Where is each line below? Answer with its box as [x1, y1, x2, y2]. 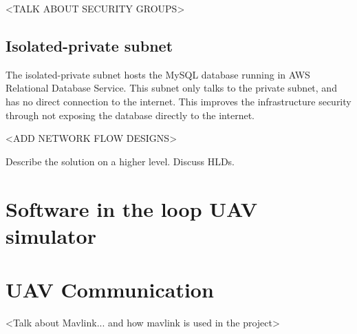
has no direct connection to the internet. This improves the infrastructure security [6, 94, 351, 108]
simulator [6, 221, 96, 249]
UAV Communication [6, 275, 214, 304]
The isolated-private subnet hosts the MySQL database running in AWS [6, 67, 310, 81]
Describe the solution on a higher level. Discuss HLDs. [6, 154, 235, 168]
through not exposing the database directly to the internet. [6, 107, 255, 122]
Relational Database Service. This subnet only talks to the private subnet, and [6, 81, 337, 95]
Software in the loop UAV [6, 194, 258, 222]
